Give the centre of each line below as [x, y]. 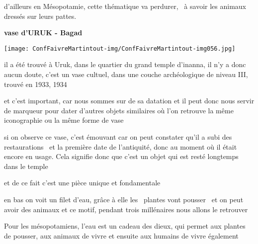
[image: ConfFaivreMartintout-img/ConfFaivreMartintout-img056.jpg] [120, 48]
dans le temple [26, 166]
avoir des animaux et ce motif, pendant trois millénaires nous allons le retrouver [126, 209]
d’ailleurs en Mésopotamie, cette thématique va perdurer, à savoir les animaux [125, 6]
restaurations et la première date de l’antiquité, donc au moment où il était [121, 146]
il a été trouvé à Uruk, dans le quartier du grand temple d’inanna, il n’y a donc [125, 64]
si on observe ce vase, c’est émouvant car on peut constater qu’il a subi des [118, 137]
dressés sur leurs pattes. [40, 16]
